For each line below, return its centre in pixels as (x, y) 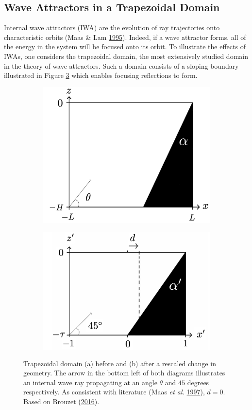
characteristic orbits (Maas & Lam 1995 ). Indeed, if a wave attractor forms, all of (125, 37)
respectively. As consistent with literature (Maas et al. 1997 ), (114, 392)
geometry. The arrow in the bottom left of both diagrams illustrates (124, 373)
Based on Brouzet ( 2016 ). (61, 401)
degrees (198, 382)
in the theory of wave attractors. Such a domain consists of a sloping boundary (121, 65)
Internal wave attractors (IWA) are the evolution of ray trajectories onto (112, 28)
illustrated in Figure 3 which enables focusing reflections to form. (101, 75)
